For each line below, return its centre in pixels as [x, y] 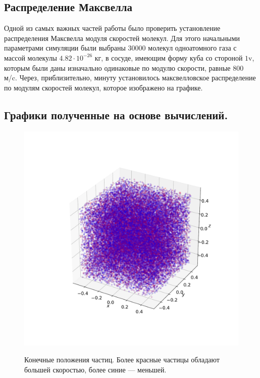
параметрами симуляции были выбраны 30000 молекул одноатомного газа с [120, 48]
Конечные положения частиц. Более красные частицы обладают [122, 360]
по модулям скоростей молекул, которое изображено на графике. [103, 87]
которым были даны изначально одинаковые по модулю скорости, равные [117, 67]
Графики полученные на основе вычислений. [116, 114]
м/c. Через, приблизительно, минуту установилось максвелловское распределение [130, 78]
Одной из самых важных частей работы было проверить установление [112, 28]
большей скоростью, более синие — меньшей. [95, 369]
